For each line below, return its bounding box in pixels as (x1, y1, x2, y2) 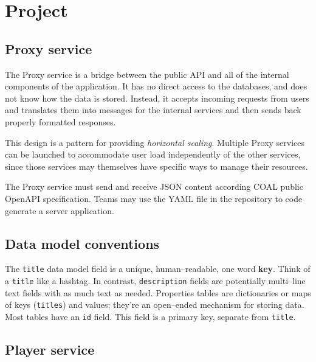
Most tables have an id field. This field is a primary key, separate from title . (5, 310, 296, 322)
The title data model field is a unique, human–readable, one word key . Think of (5, 262, 311, 275)
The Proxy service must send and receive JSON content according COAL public (5, 180, 303, 193)
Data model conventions (5, 234, 160, 252)
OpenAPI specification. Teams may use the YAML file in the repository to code (5, 192, 303, 204)
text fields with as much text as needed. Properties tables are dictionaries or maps (5, 286, 311, 299)
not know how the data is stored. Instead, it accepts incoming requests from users (5, 91, 309, 104)
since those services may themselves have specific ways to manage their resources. (5, 159, 308, 172)
